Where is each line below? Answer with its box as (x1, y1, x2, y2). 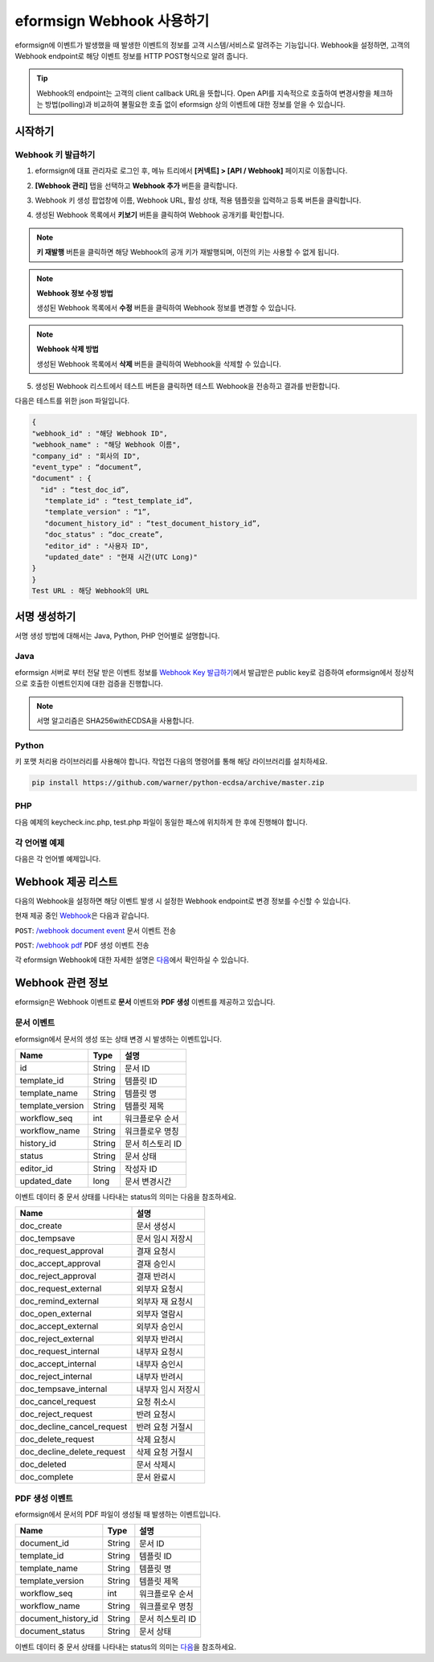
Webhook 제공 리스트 (14, 874, 118, 888)
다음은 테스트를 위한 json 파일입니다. (14, 396, 130, 406)
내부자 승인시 (136, 1359, 184, 1370)
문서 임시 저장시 (136, 1234, 193, 1245)
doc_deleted (19, 1459, 68, 1470)
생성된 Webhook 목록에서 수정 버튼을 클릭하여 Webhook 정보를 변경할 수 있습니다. (36, 303, 297, 313)
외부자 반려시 (136, 1334, 184, 1345)
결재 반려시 (136, 1271, 176, 1282)
